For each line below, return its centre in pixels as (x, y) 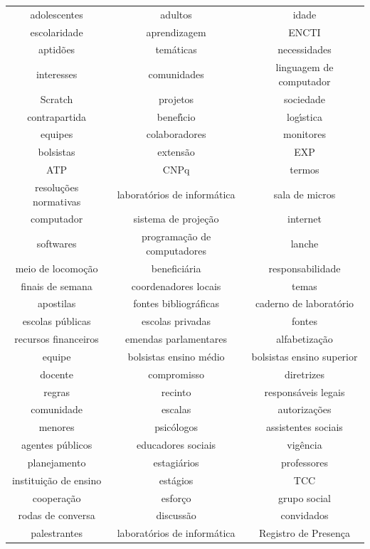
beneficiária (176, 268)
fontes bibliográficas (176, 303)
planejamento (57, 462)
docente (57, 374)
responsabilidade (305, 268)
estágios (176, 480)
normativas (57, 201)
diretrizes (305, 374)
